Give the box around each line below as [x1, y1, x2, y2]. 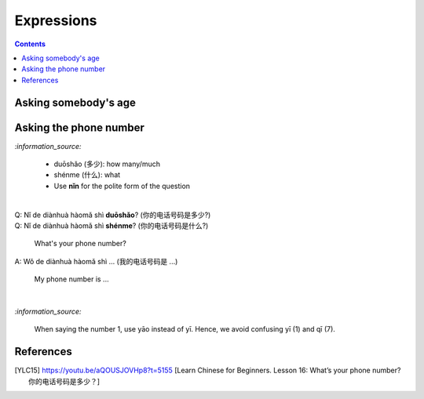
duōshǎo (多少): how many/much [53, 159, 161, 169]
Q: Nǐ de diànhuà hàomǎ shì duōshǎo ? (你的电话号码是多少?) [14, 210, 211, 219]
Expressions [14, 12, 97, 29]
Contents [14, 39, 46, 49]
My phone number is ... [34, 274, 109, 284]
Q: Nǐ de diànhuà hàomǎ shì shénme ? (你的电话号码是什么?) [14, 220, 209, 230]
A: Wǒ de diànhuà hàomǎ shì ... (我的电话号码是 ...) [14, 256, 178, 266]
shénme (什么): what [53, 170, 121, 180]
